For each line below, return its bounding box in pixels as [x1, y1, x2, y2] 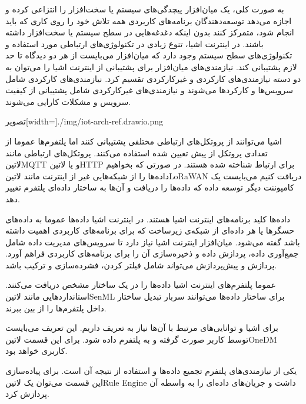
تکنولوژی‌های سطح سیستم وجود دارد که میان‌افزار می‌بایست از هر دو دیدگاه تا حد [5, 49, 292, 61]
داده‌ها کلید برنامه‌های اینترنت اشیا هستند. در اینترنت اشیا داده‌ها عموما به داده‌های [5, 212, 291, 225]
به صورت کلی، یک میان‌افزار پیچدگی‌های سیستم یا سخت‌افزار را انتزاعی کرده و [5, 3, 284, 15]
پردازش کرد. [5, 387, 49, 400]
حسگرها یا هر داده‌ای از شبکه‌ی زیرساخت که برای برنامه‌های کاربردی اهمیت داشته [5, 224, 295, 237]
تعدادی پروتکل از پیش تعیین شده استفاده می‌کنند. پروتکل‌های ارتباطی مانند [5, 146, 268, 159]
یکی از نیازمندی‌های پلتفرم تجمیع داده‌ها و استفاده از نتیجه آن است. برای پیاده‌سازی [5, 364, 297, 377]
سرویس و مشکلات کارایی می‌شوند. [5, 95, 131, 107]
